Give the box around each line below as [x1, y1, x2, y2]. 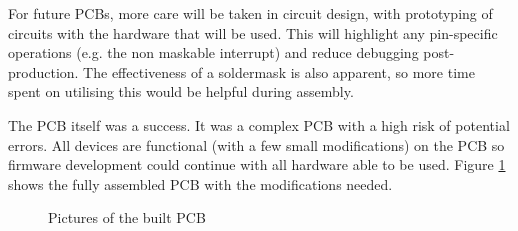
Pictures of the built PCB [48, 207, 206, 228]
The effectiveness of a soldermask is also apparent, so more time [83, 61, 475, 82]
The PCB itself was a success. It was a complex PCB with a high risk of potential [8, 114, 510, 135]
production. [8, 61, 79, 82]
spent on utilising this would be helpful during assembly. [8, 81, 354, 102]
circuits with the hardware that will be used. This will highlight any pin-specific [8, 22, 498, 43]
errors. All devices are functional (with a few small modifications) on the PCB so [8, 134, 505, 155]
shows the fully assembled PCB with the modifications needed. [8, 173, 393, 194]
